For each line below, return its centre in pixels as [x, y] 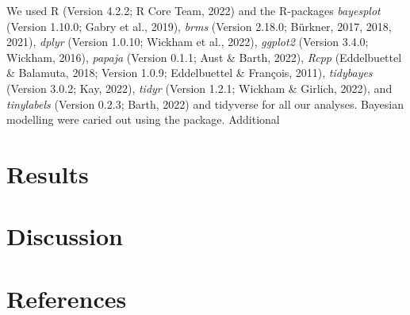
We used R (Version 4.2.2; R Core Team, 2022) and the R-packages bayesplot [194, 10]
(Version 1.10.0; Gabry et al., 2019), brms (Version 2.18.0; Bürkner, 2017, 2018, [199, 26]
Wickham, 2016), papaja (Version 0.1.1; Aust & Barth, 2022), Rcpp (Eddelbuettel [204, 57]
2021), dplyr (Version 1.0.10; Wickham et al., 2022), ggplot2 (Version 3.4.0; [188, 42]
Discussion [65, 236]
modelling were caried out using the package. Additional [143, 119]
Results [48, 173]
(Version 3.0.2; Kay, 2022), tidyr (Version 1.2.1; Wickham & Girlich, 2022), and [199, 88]
